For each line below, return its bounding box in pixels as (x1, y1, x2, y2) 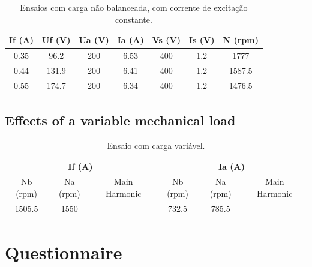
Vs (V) (152, 34, 181, 46)
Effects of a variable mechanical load (5, 111, 236, 130)
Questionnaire (5, 240, 122, 265)
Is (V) (188, 34, 215, 46)
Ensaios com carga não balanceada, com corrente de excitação (20, 1, 248, 13)
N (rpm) (223, 34, 259, 46)
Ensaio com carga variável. (107, 139, 205, 152)
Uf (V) (42, 34, 71, 46)
